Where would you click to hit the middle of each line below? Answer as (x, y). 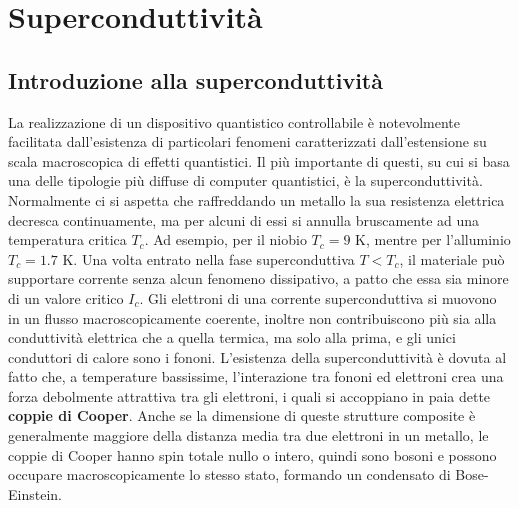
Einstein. (35, 493)
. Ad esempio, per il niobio (225, 239)
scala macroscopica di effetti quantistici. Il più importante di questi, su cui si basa (259, 160)
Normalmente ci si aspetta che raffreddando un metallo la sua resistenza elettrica (256, 199)
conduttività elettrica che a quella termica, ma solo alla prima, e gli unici (232, 337)
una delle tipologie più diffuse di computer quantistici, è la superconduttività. (245, 180)
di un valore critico (66, 297)
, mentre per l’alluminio (438, 239)
